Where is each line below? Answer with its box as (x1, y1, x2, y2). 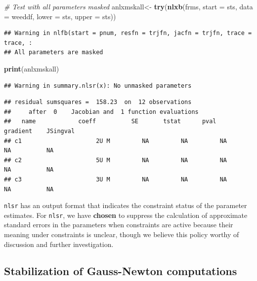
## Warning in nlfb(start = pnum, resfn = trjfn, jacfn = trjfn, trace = (4, 30, 252, 37)
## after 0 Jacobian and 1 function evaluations (4, 108, 199, 115)
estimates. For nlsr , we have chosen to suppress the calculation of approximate (4, 210, 248, 220)
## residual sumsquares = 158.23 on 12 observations (4, 99, 192, 106)
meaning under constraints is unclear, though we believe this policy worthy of (4, 229, 239, 239)
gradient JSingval (4, 127, 75, 135)
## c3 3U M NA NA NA (4, 176, 227, 183)
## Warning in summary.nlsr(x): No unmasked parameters (4, 82, 192, 89)
